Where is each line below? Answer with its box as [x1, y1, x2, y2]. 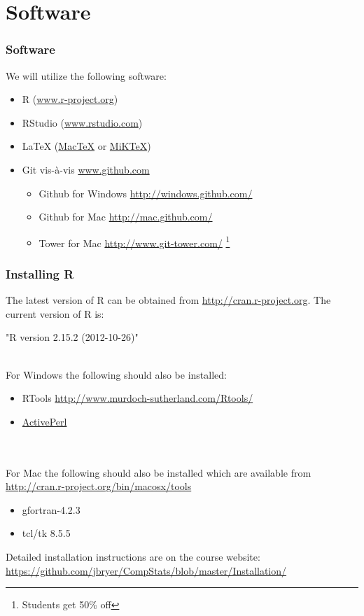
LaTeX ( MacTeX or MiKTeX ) [22, 139, 151, 153]
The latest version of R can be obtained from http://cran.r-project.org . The [6, 293, 331, 307]
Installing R [6, 265, 74, 282]
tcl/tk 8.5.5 [22, 526, 71, 540]
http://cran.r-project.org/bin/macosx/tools [6, 479, 192, 493]
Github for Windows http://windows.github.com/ [38, 185, 253, 200]
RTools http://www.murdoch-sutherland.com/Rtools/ [22, 391, 253, 405]
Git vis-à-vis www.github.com [22, 162, 150, 176]
